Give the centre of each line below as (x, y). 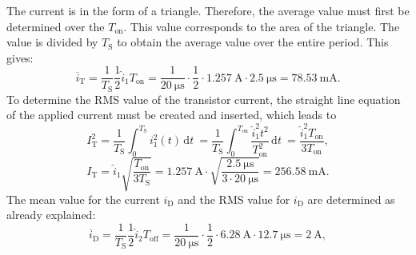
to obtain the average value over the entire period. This (253, 42)
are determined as (351, 199)
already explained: (51, 215)
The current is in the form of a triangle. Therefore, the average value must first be (208, 10)
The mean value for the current (83, 199)
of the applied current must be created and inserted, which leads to (172, 115)
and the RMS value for (234, 199)
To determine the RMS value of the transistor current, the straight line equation (204, 99)
